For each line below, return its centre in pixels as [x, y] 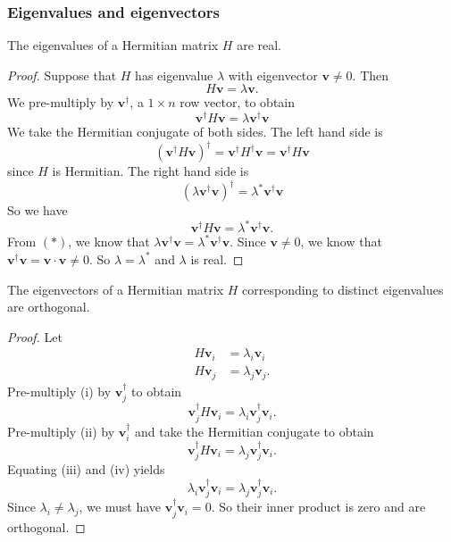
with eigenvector [273, 75]
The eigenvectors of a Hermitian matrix [116, 289]
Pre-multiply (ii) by [61, 431]
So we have [38, 210]
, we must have [120, 507]
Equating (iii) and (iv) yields [86, 469]
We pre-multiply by [61, 102]
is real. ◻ [217, 258]
